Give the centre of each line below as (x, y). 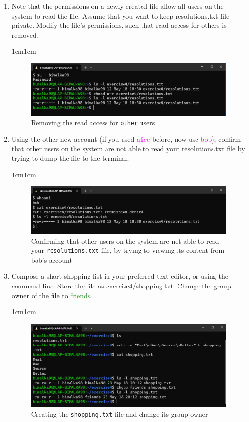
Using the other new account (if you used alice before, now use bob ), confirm (126, 139)
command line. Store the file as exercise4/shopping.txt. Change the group (121, 285)
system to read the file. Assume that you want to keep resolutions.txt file (120, 15)
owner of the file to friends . (52, 295)
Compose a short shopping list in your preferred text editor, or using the (120, 276)
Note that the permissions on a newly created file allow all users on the (117, 6)
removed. (25, 34)
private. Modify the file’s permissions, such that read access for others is (119, 25)
